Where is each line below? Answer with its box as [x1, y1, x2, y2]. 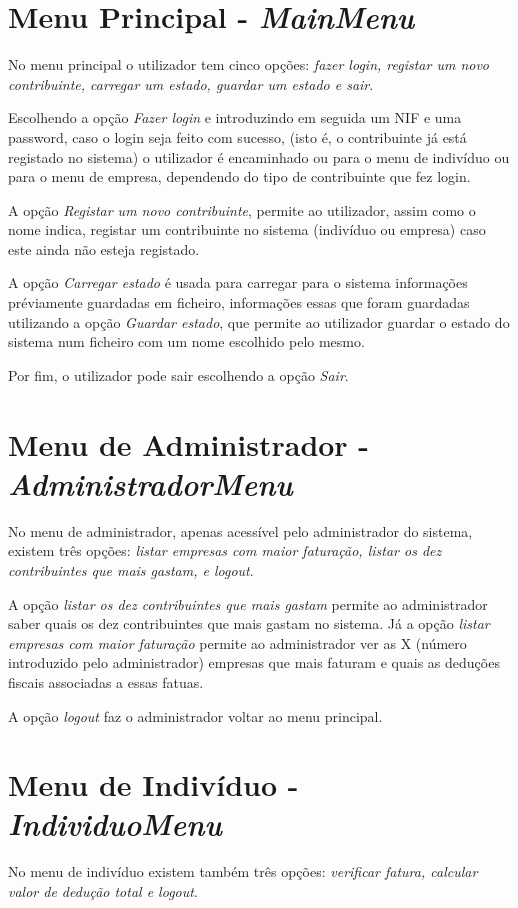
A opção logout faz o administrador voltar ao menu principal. [8, 705, 383, 726]
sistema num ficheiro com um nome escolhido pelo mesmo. [8, 331, 365, 352]
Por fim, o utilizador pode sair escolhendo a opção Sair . [8, 364, 349, 385]
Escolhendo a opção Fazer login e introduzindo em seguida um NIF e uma [8, 107, 462, 128]
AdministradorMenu [8, 462, 293, 504]
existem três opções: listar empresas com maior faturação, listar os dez [8, 540, 442, 561]
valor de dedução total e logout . [8, 881, 198, 901]
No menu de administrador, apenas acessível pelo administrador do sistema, [8, 520, 473, 541]
